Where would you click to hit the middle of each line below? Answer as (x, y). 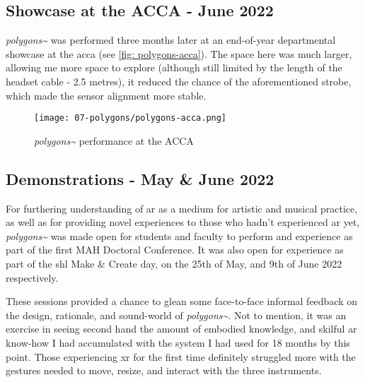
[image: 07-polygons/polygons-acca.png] (131, 118)
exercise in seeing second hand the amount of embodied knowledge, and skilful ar (181, 329)
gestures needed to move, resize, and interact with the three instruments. (164, 370)
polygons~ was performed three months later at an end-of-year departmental (171, 40)
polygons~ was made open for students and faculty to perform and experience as (179, 235)
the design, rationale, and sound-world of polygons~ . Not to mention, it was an (176, 315)
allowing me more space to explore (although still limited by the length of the (174, 67)
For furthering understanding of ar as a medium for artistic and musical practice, (182, 208)
